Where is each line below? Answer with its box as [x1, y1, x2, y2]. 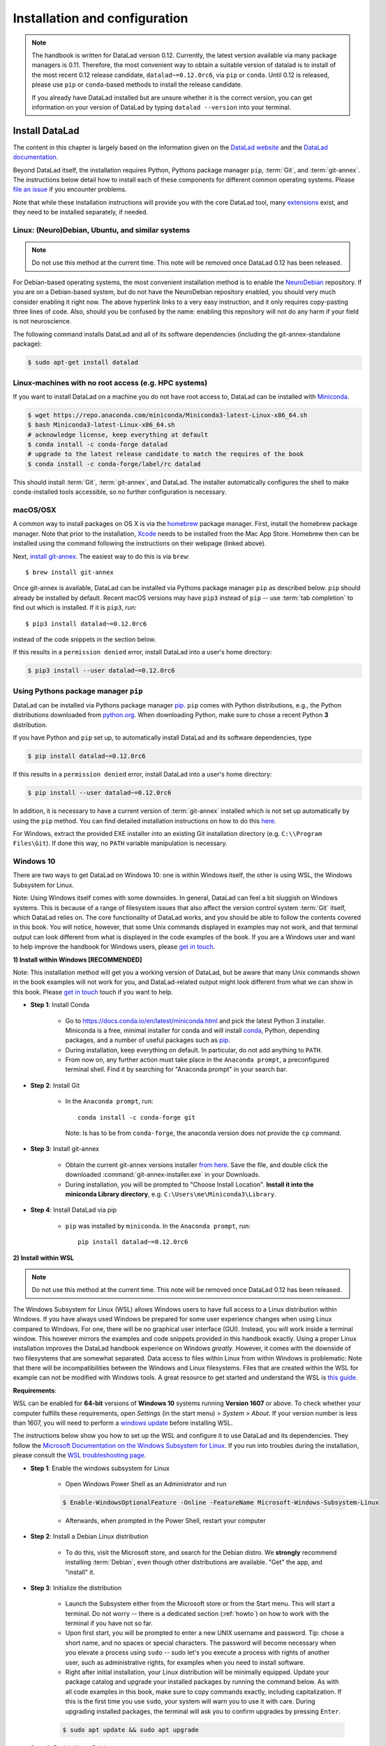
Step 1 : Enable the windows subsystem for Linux [30, 1464, 170, 1472]
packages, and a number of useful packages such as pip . [65, 1036, 230, 1044]
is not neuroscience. [13, 317, 72, 325]
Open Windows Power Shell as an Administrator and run [65, 1479, 227, 1488]
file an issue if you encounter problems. [13, 185, 127, 193]
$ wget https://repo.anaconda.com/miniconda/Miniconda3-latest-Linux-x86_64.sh [27, 411, 308, 419]
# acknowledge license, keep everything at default [27, 430, 209, 439]
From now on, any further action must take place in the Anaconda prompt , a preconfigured [65, 1055, 329, 1064]
